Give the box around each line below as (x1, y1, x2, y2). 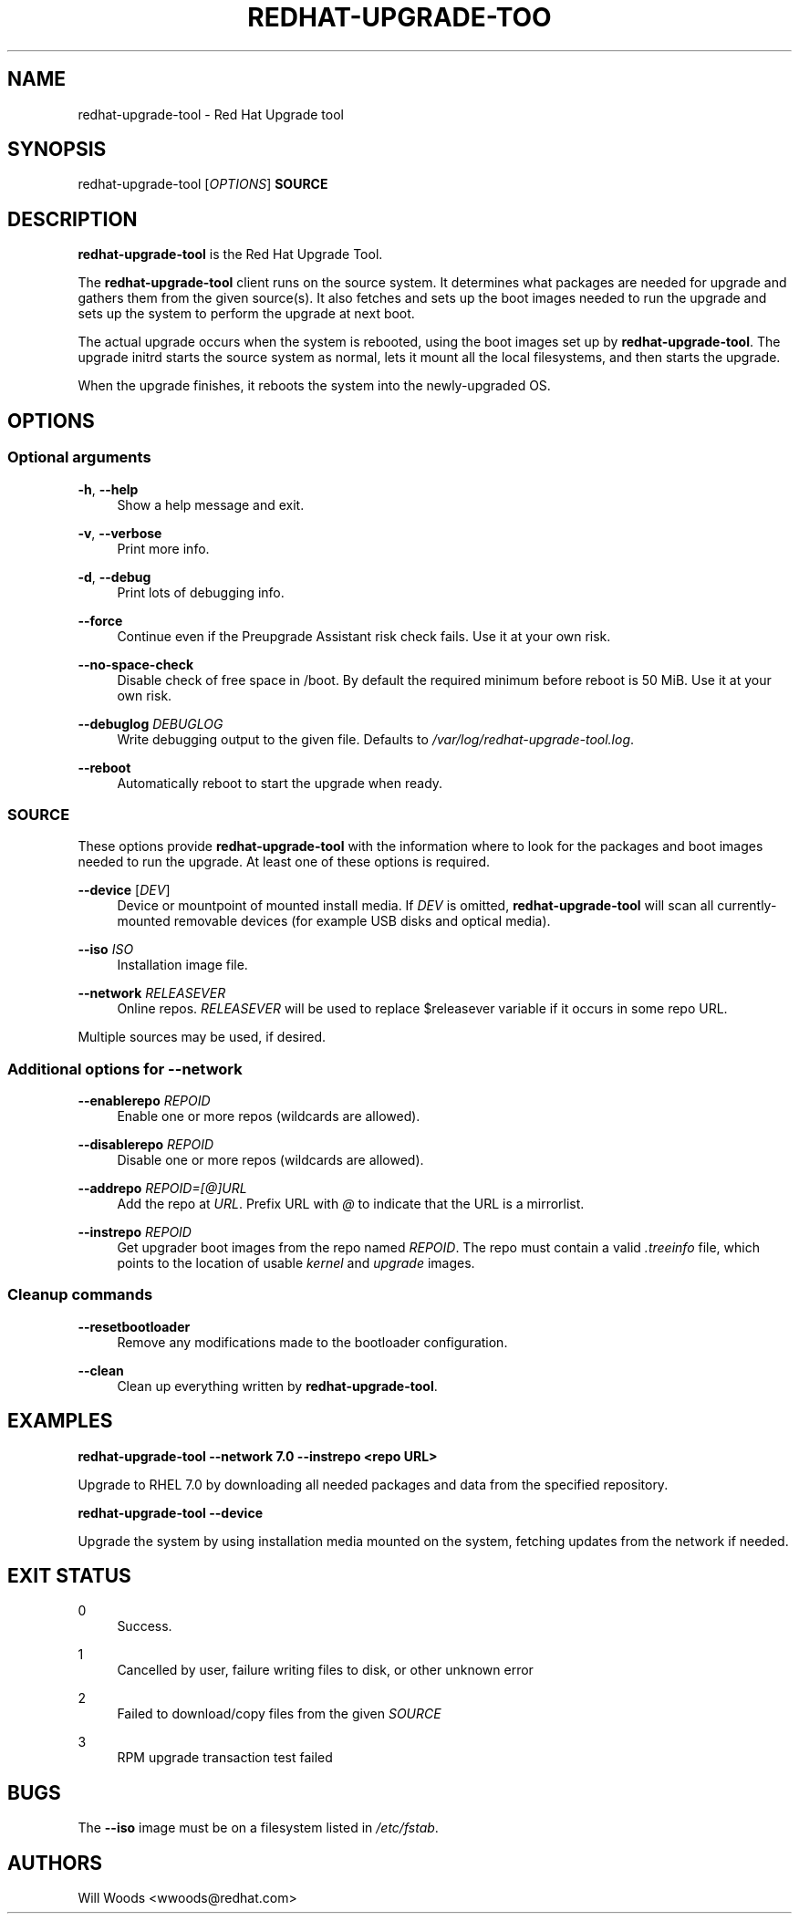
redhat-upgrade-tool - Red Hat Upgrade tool (78, 106, 344, 122)
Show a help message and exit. (117, 496, 305, 513)
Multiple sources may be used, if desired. (78, 1029, 327, 1045)
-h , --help (78, 481, 139, 497)
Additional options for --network (7, 1059, 243, 1078)
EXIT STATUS (7, 1564, 131, 1588)
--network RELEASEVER (78, 985, 226, 1002)
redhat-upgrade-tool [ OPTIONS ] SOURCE (78, 176, 328, 192)
